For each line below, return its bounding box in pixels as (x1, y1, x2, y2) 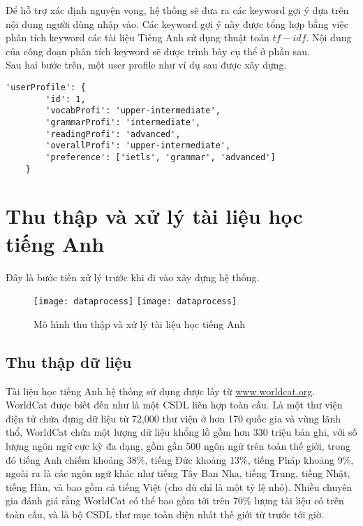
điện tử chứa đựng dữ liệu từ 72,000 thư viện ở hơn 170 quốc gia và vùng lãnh (6, 411, 341, 425)
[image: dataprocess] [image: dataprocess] (34, 297, 237, 307)
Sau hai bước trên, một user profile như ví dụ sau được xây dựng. (6, 57, 287, 72)
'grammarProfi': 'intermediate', (45, 117, 201, 127)
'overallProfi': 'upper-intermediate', (45, 141, 231, 151)
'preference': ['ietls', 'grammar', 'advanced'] (45, 152, 276, 162)
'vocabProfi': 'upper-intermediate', (45, 106, 221, 116)
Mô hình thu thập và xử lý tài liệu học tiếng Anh (34, 316, 245, 331)
